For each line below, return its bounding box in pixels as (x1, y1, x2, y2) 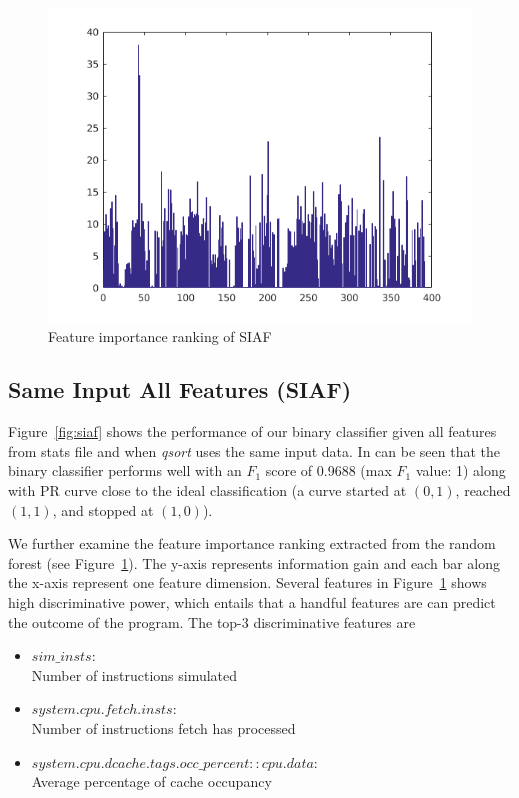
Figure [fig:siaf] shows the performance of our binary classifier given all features (8, 421, 497, 442)
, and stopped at (52, 499, 154, 520)
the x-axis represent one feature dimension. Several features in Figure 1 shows (8, 572, 487, 593)
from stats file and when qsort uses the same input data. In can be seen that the (8, 440, 500, 461)
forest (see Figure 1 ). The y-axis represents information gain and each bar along (8, 552, 500, 573)
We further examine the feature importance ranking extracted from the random (8, 533, 496, 554)
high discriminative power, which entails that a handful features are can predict (8, 592, 496, 613)
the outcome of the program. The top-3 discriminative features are (8, 611, 416, 632)
